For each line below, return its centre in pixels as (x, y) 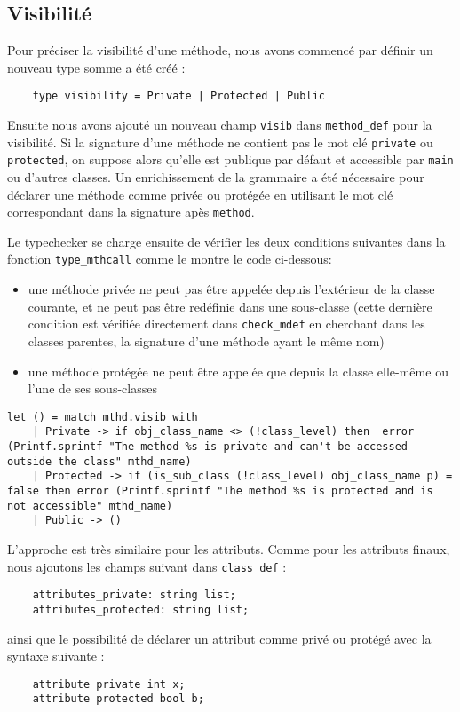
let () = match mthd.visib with (103, 417)
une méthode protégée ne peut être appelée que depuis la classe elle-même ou (238, 371)
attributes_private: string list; (134, 595)
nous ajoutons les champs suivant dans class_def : (147, 566)
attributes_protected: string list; (141, 609)
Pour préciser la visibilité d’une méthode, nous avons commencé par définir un (220, 50)
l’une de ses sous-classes (92, 388)
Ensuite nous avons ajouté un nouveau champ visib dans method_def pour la (220, 125)
